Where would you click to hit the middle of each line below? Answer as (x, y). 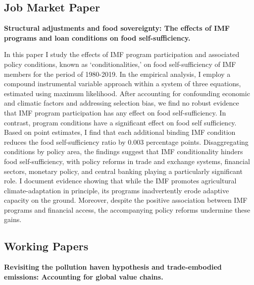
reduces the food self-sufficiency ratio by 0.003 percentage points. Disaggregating (126, 142)
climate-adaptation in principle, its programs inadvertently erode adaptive (117, 190)
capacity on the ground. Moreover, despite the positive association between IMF (126, 200)
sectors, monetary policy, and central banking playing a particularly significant (123, 171)
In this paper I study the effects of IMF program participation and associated (122, 54)
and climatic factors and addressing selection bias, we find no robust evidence (122, 103)
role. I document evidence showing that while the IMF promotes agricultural (120, 181)
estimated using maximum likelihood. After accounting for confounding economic (127, 93)
